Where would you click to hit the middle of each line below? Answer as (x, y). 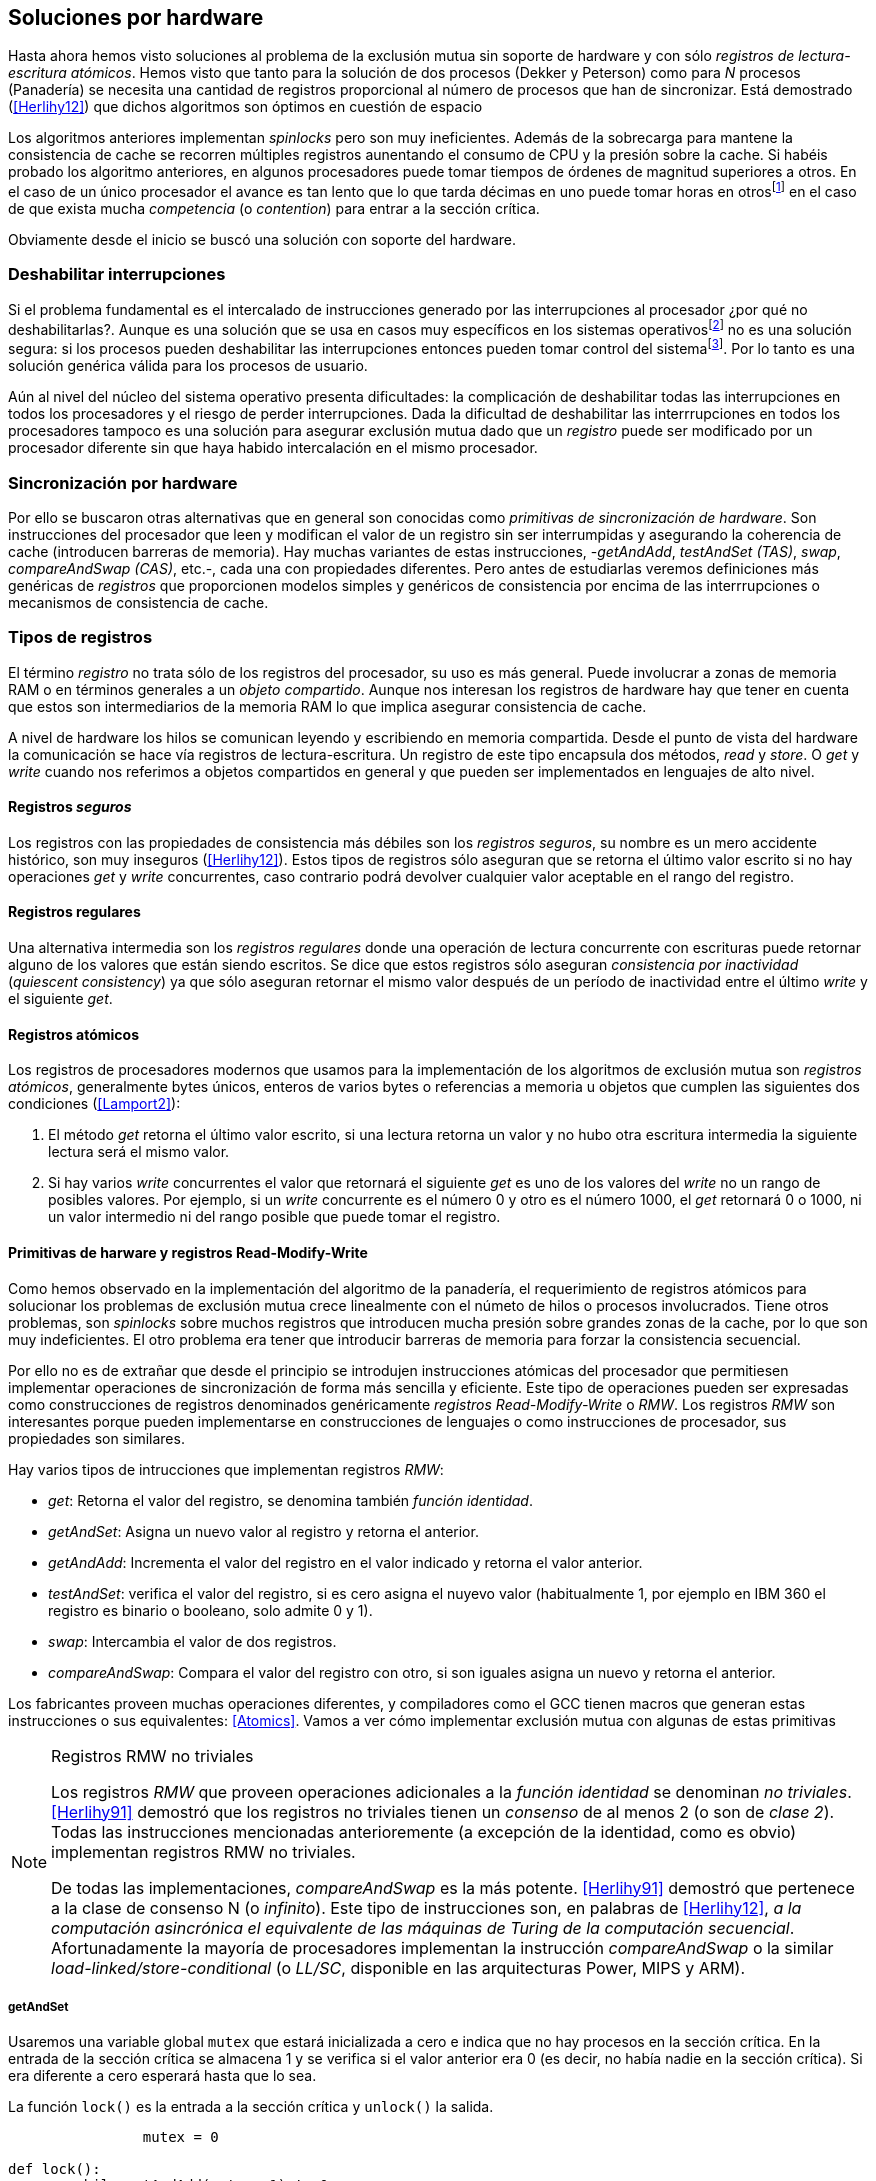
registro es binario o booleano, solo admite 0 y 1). (210, 1610)
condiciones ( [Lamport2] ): (94, 1104)
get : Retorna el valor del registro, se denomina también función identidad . (290, 1500)
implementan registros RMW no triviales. (203, 1851)
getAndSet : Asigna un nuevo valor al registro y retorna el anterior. (263, 1531)
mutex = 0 (180, 2137)
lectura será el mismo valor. (139, 1152)
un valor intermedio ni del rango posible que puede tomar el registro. (274, 1217)
